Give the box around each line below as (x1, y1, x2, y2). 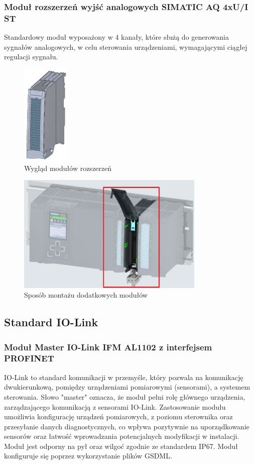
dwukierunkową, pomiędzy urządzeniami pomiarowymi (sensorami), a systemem (4, 382, 250, 392)
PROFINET (4, 352, 54, 364)
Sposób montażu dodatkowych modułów (24, 290, 148, 300)
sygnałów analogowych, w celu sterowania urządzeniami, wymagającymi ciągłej (4, 41, 247, 52)
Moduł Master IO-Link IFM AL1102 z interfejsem (4, 340, 212, 353)
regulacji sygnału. (4, 51, 58, 62)
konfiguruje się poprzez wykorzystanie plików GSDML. (4, 450, 172, 461)
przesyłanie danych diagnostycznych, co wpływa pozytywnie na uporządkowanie (4, 421, 249, 431)
